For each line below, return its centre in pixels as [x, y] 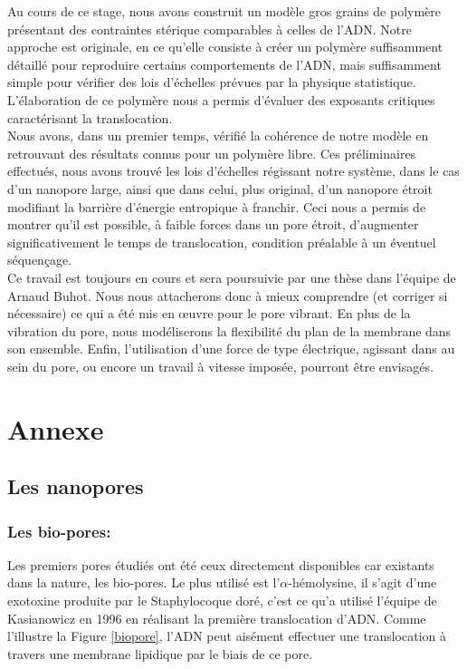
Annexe [56, 428]
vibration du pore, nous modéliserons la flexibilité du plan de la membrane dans [229, 330]
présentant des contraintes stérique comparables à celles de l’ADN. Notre [210, 29]
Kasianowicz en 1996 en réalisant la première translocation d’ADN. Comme [217, 618]
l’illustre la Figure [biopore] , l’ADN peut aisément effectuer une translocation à [227, 636]
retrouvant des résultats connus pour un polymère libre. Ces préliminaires [212, 153]
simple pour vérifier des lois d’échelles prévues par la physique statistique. [212, 82]
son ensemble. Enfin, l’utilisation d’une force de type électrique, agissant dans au [231, 349]
